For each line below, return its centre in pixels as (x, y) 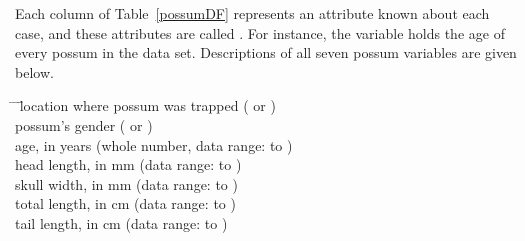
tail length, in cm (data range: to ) (121, 222)
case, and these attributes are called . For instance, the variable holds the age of (260, 32)
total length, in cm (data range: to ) (125, 203)
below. (34, 71)
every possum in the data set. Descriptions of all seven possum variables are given (266, 52)
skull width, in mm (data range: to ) (126, 183)
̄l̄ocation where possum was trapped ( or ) (145, 105)
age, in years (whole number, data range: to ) (154, 144)
